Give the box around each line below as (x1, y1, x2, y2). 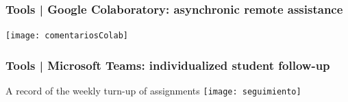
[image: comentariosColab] (5, 31, 128, 41)
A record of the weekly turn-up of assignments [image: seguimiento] (5, 84, 301, 98)
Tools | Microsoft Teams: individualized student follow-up (5, 56, 330, 73)
